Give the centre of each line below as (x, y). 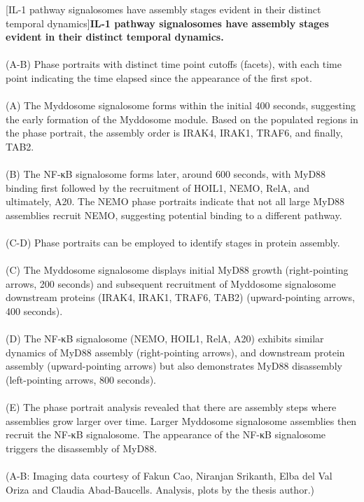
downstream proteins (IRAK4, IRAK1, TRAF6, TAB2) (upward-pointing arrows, (180, 297)
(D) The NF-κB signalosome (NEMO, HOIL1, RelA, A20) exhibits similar (165, 339)
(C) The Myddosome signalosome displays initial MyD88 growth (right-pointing (177, 270)
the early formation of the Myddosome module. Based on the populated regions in (182, 119)
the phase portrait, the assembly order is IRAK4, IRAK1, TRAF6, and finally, (174, 133)
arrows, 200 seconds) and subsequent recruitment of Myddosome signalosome (171, 283)
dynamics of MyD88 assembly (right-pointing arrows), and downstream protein (175, 352)
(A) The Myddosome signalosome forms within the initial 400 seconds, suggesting (181, 105)
